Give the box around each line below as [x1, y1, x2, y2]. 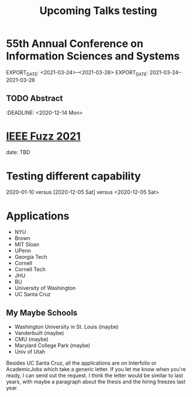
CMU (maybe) [14, 336, 49, 343]
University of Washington [14, 285, 76, 292]
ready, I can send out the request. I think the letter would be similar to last [6, 372, 183, 379]
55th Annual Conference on [6, 37, 143, 50]
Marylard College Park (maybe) [14, 342, 91, 349]
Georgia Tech [14, 254, 47, 261]
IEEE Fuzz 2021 [6, 129, 81, 143]
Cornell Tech [14, 266, 46, 273]
